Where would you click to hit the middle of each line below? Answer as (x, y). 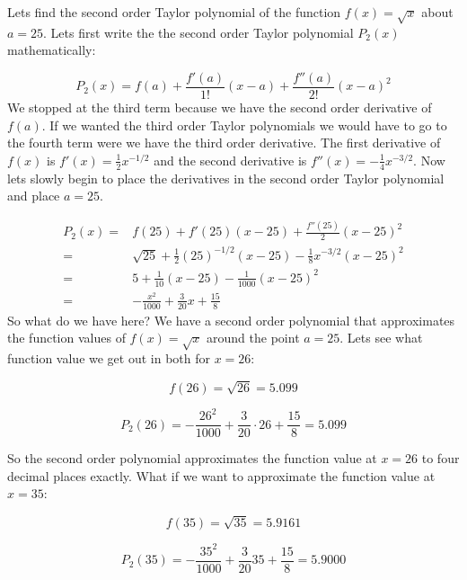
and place (34, 196)
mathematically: (52, 50)
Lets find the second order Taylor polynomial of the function (174, 12)
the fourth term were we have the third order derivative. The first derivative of (224, 143)
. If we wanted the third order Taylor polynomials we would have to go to (244, 125)
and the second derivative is (230, 160)
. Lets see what (381, 338)
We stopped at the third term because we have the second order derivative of (220, 107)
